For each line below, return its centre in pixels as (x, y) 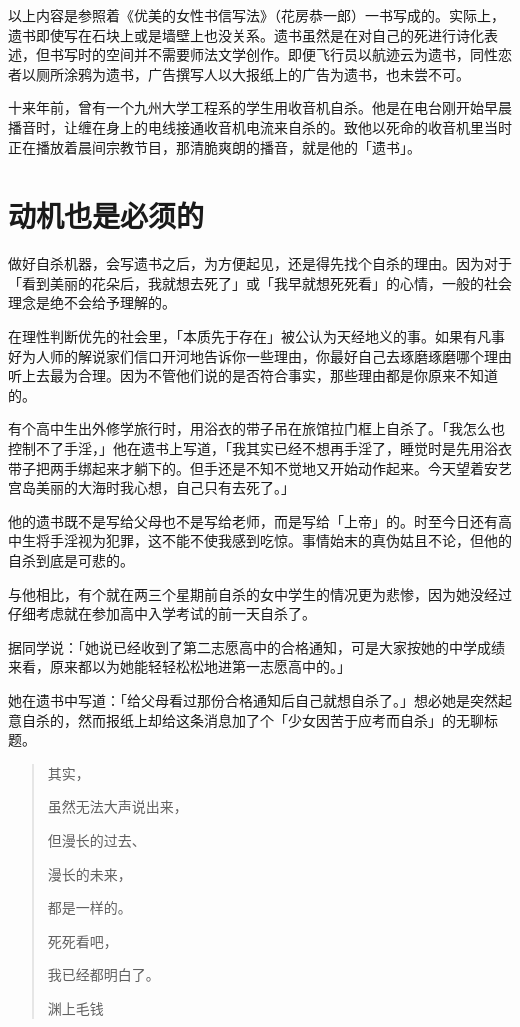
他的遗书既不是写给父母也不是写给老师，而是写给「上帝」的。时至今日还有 (253, 520)
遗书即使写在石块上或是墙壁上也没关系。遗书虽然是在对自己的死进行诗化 (246, 34)
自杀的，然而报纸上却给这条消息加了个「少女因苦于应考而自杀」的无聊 (252, 719)
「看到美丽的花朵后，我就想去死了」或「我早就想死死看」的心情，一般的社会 (260, 282)
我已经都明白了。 (103, 974)
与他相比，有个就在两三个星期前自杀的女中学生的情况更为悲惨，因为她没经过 (260, 593)
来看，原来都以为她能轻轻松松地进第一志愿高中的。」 (179, 666)
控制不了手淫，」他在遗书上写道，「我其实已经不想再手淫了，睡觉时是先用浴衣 (260, 448)
